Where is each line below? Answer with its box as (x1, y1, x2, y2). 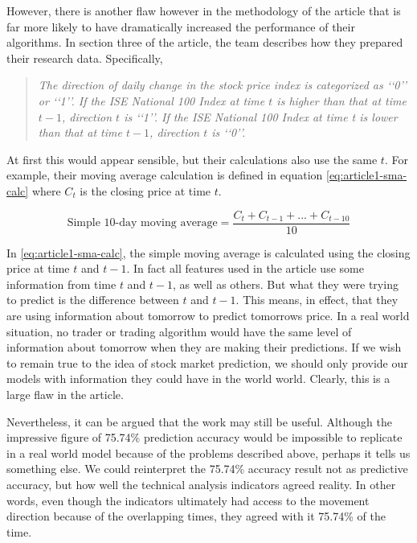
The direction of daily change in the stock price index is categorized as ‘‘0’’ (38, 76, 407, 93)
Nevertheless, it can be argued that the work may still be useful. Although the (6, 413, 392, 430)
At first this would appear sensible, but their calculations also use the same (6, 150, 378, 167)
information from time (6, 275, 117, 292)
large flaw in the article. (6, 385, 124, 402)
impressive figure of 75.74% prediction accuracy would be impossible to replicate (6, 429, 403, 446)
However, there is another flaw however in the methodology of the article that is (6, 2, 401, 19)
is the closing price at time (80, 182, 211, 199)
